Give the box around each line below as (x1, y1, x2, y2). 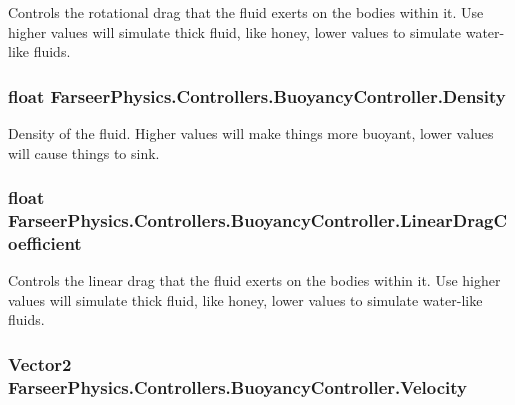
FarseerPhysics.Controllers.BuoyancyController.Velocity (8, 374, 467, 399)
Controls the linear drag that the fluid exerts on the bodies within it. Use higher (8, 270, 501, 291)
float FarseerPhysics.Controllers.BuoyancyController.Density (8, 83, 506, 108)
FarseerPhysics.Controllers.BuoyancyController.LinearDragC (8, 208, 508, 233)
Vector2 (8, 351, 72, 376)
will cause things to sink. (8, 142, 160, 163)
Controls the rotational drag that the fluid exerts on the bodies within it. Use (8, 2, 484, 22)
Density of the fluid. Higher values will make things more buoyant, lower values (8, 123, 494, 143)
